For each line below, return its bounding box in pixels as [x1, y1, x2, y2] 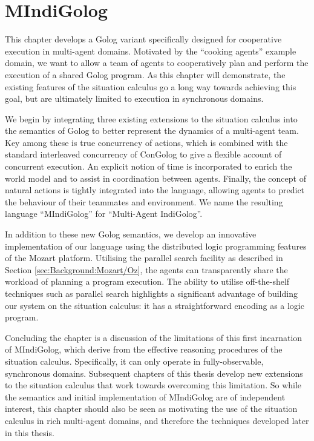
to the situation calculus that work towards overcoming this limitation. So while [5, 379, 302, 391]
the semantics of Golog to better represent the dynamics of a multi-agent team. [5, 124, 299, 137]
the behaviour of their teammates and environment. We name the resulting [5, 195, 283, 208]
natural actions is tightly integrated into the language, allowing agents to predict [5, 184, 305, 196]
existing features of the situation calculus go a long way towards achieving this [5, 80, 296, 93]
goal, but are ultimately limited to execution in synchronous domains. [5, 92, 264, 105]
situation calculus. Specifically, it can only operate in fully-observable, [5, 354, 264, 367]
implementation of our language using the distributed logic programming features [5, 239, 307, 252]
